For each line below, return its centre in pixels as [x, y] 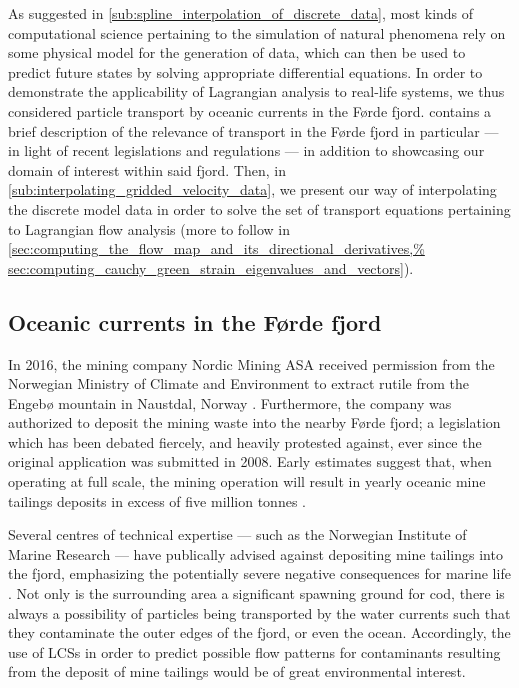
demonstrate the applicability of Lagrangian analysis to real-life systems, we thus [256, 91]
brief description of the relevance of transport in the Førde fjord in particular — [253, 130]
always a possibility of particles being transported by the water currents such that [259, 612]
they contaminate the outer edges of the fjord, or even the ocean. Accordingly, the [259, 632]
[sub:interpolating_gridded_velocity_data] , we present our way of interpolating [252, 189]
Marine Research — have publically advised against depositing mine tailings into [255, 553]
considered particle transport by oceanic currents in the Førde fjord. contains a [250, 110]
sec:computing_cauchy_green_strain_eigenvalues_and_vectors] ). [211, 267]
